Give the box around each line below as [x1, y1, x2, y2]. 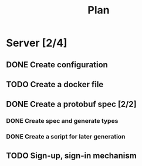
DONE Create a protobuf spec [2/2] [6, 99, 137, 109]
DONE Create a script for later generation [6, 133, 126, 141]
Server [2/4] [6, 36, 67, 50]
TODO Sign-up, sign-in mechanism [6, 150, 137, 161]
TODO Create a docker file [6, 79, 104, 89]
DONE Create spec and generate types [6, 117, 119, 125]
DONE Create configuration [6, 60, 109, 70]
